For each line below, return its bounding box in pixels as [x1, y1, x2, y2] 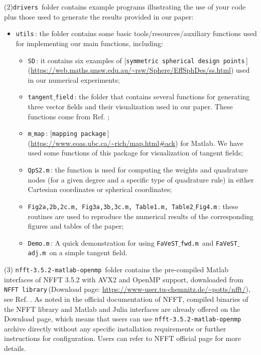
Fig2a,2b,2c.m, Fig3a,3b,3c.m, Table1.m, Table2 [28, 203, 193, 211]
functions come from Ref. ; [28, 111, 110, 121]
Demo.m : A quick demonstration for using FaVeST [28, 237, 179, 248]
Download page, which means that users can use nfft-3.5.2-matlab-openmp [4, 313, 241, 324]
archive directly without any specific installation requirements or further [4, 323, 226, 333]
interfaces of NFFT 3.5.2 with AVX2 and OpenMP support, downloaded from [4, 274, 243, 284]
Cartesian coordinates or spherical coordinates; [28, 184, 172, 195]
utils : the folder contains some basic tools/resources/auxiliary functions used [16, 28, 257, 39]
